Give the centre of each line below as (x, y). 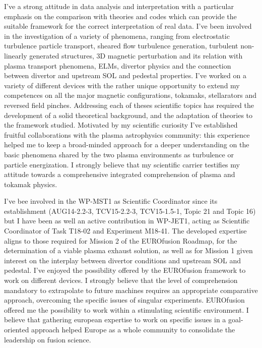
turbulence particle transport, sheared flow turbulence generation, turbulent (121, 46)
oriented (17, 329)
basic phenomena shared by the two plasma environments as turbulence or (119, 154)
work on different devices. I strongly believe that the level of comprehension (121, 280)
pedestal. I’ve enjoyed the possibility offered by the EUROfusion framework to (125, 270)
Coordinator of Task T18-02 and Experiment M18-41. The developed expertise (125, 231)
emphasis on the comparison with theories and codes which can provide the (120, 16)
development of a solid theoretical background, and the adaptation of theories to (128, 115)
